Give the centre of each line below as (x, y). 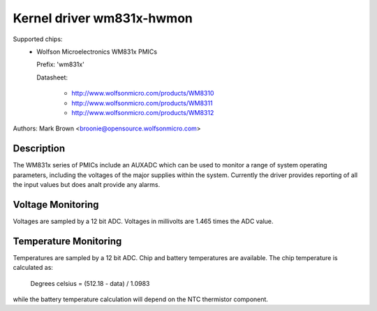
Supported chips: (38, 39)
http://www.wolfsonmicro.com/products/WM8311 (142, 103)
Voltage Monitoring (56, 205)
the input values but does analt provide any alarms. (87, 184)
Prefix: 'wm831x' (61, 65)
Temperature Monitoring (67, 241)
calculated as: (33, 268)
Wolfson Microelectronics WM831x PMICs (97, 52)
